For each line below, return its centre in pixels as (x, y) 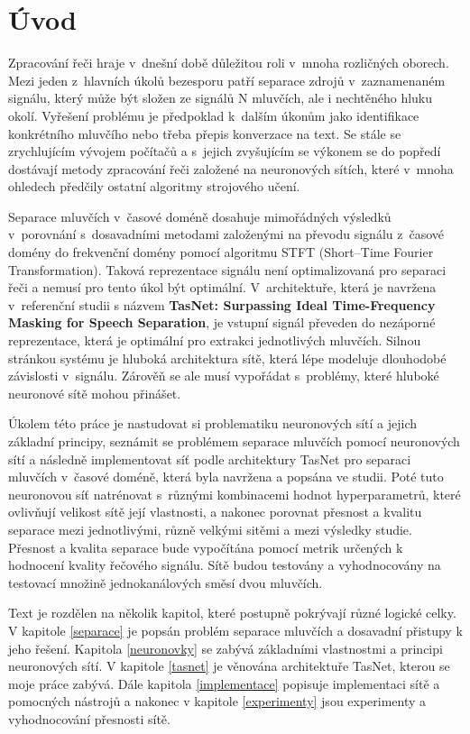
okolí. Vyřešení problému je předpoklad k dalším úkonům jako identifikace (214, 115)
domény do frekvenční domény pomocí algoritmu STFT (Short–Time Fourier (221, 252)
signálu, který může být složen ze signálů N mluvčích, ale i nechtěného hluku (221, 98)
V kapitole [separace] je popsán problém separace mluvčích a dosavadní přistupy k (235, 630)
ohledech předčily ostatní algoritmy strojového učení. (154, 186)
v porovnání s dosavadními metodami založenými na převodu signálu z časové (226, 234)
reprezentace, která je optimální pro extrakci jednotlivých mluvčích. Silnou (215, 340)
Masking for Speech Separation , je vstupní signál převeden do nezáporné (222, 322)
